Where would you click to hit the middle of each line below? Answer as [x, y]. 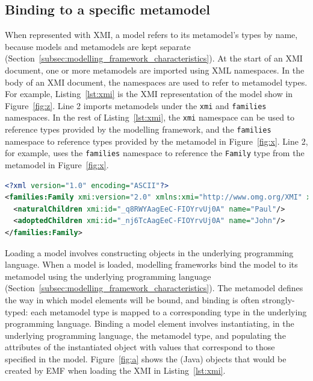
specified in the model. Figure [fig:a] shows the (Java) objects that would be [146, 358]
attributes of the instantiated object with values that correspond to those [140, 347]
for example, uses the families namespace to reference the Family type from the [155, 153]
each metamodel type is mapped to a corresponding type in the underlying [169, 311]
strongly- [278, 299]
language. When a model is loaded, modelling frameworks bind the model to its [151, 264]
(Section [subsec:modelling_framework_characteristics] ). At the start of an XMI [154, 58]
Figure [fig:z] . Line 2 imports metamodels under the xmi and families [136, 105]
